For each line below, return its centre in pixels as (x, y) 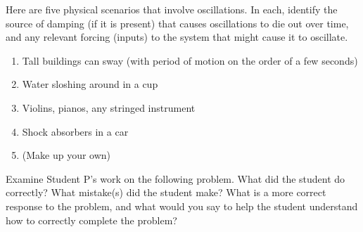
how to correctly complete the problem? (91, 220)
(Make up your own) (66, 155)
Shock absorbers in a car (75, 131)
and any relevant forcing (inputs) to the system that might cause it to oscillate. (177, 37)
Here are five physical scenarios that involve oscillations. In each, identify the (172, 9)
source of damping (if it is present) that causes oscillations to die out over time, (177, 23)
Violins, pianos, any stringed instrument (109, 107)
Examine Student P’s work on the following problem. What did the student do (176, 178)
